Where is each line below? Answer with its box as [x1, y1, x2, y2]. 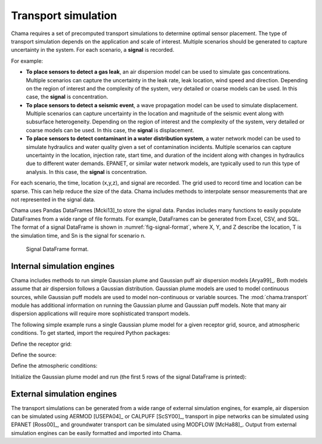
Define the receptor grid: [11, 340, 72, 347]
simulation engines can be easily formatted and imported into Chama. [11, 429, 182, 436]
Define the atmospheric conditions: [11, 362, 98, 370]
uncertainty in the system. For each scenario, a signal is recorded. [11, 46, 175, 54]
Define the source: [11, 351, 57, 358]
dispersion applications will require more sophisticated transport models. [11, 310, 190, 317]
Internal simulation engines [11, 261, 115, 271]
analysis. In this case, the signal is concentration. [26, 168, 147, 175]
